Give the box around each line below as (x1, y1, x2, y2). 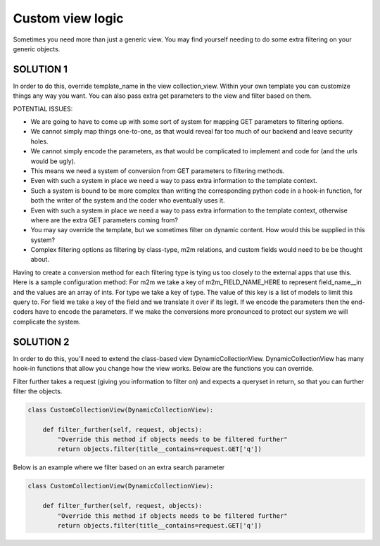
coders (13, 307, 34, 316)
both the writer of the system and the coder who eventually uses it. (30, 196, 225, 205)
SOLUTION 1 (13, 63, 68, 75)
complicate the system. (13, 317, 81, 326)
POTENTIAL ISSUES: (13, 104, 73, 113)
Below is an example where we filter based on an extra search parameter (13, 463, 225, 471)
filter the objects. (13, 387, 63, 395)
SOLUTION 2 (13, 336, 70, 348)
